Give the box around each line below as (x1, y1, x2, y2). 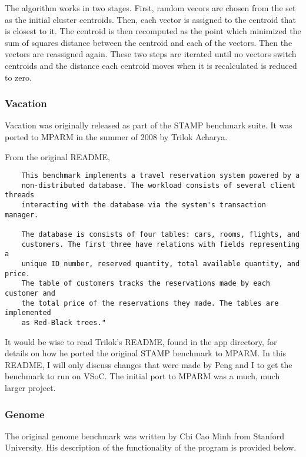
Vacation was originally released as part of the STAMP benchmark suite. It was (5, 119, 292, 131)
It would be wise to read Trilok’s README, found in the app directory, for (5, 335, 277, 347)
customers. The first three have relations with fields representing (21, 240, 300, 249)
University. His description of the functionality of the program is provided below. (5, 441, 297, 453)
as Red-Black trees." (21, 319, 106, 327)
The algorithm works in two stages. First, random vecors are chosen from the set (5, 2, 296, 14)
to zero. (5, 71, 32, 83)
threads (5, 191, 35, 200)
